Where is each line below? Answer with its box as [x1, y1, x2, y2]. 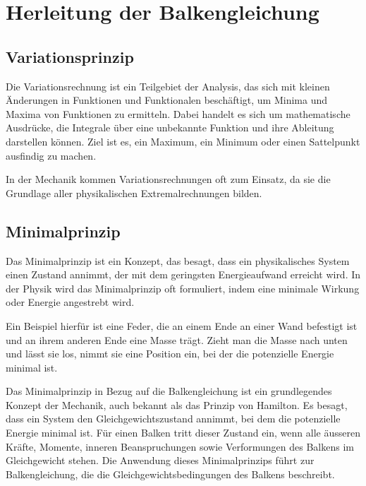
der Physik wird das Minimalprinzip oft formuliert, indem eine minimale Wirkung [6, 280, 360, 295]
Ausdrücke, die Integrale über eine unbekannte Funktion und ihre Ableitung [6, 120, 334, 135]
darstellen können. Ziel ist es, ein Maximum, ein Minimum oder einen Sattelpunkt [6, 134, 360, 148]
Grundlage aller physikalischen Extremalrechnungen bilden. [6, 185, 262, 200]
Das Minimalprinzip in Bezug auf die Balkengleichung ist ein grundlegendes [6, 384, 332, 398]
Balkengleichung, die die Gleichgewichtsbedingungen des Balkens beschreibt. [6, 466, 335, 481]
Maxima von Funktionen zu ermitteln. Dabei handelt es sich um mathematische [6, 106, 350, 121]
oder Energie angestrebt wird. [6, 295, 135, 309]
